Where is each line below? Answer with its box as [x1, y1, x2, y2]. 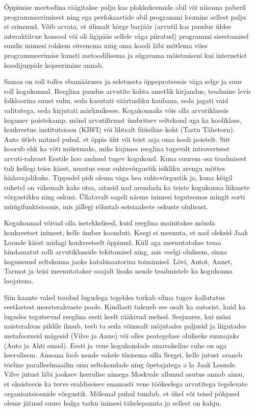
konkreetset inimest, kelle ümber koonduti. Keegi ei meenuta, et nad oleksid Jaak [4, 227, 248, 238]
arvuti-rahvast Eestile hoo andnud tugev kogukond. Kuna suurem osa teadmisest [4, 153, 247, 163]
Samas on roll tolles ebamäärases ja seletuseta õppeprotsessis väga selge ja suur [4, 76, 242, 86]
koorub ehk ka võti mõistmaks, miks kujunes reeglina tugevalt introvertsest [4, 143, 230, 154]
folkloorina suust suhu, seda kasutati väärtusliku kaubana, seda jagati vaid [4, 95, 229, 106]
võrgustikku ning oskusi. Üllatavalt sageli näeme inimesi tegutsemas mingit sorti [4, 192, 245, 202]
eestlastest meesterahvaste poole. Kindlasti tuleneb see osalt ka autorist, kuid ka [4, 301, 246, 312]
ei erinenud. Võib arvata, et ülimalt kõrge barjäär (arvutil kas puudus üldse [4, 21, 231, 31]
